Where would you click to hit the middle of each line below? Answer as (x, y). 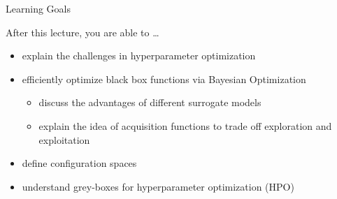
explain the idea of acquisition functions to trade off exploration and (185, 125)
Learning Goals (38, 8)
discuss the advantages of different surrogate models (150, 102)
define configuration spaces (79, 163)
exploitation (64, 139)
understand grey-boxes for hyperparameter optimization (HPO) (158, 186)
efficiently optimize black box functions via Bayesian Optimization (164, 79)
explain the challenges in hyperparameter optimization (139, 56)
